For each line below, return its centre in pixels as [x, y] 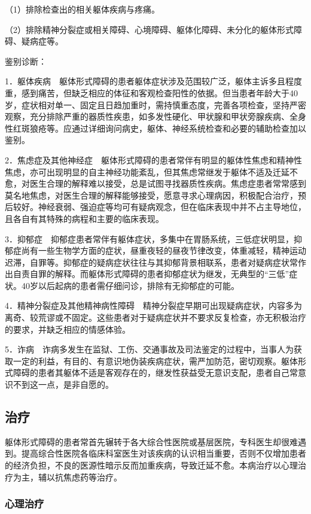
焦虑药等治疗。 [92, 477]
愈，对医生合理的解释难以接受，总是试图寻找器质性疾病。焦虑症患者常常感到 [155, 183]
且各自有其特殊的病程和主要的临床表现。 [84, 218]
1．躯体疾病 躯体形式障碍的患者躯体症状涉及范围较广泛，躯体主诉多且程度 [153, 81]
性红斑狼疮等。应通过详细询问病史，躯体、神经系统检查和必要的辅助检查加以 [155, 128]
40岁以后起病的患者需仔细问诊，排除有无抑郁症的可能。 [130, 285]
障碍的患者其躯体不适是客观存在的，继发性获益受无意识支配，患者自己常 [155, 372]
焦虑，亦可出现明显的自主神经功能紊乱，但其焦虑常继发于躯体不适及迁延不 [151, 171]
